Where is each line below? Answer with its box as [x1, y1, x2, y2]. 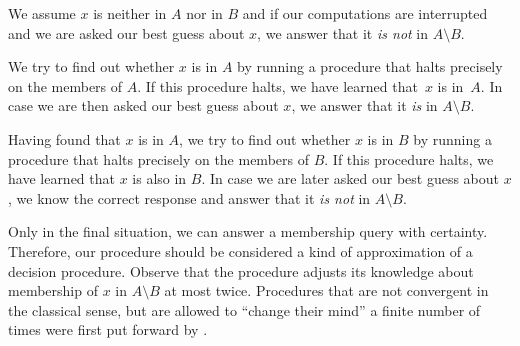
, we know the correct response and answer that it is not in [8, 187, 371, 208]
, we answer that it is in [291, 95, 438, 116]
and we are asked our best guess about [8, 22, 245, 43]
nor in [186, 3, 223, 23]
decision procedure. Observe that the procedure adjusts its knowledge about [8, 260, 474, 281]
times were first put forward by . [8, 319, 208, 340]
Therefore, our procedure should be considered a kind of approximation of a [8, 240, 473, 261]
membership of [8, 280, 98, 301]
